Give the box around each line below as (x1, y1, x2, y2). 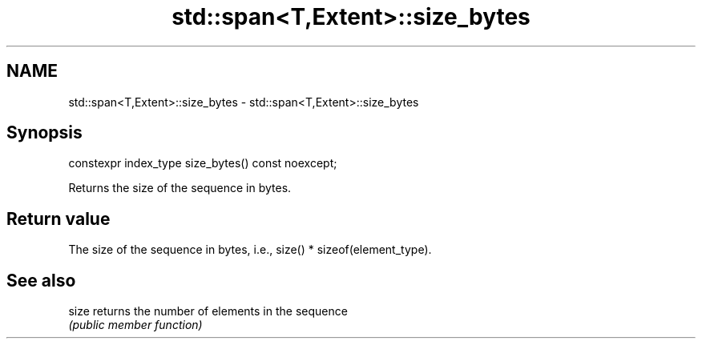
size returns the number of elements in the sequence (68, 304, 348, 319)
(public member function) (68, 318, 203, 332)
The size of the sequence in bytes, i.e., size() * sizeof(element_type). (68, 243, 432, 257)
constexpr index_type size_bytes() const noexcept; (68, 156, 337, 170)
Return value (6, 208, 111, 229)
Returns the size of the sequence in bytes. (68, 181, 292, 195)
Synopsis (6, 122, 83, 143)
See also (6, 270, 76, 291)
